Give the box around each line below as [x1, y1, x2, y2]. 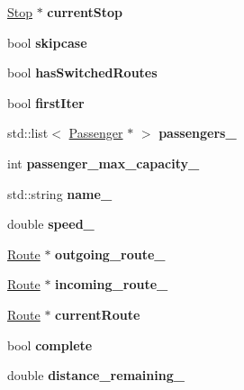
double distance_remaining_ [7, 366, 185, 385]
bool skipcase [7, 32, 87, 51]
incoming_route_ [55, 275, 168, 294]
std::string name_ [7, 184, 113, 203]
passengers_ [158, 123, 237, 142]
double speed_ [7, 214, 95, 233]
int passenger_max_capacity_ [7, 153, 200, 172]
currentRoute [55, 304, 140, 323]
